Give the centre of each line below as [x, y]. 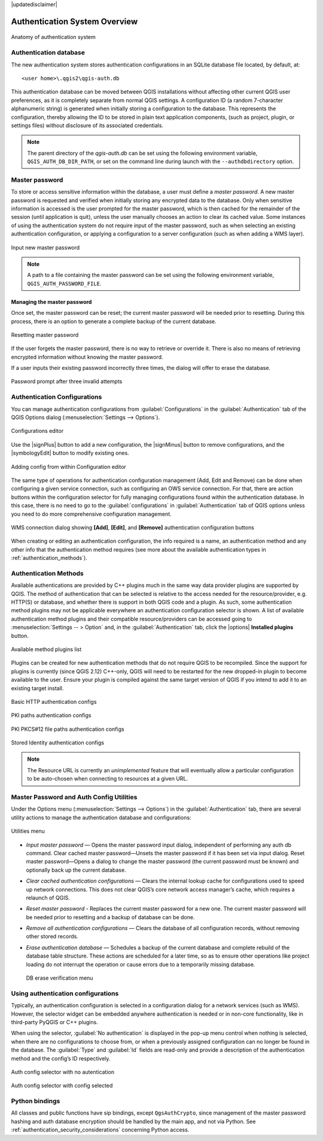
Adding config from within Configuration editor [69, 466]
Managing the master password [51, 302]
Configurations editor [37, 431]
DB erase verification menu [60, 978]
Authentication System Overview [74, 21]
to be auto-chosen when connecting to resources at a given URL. [108, 779]
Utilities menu [28, 831]
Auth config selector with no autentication [63, 1072]
